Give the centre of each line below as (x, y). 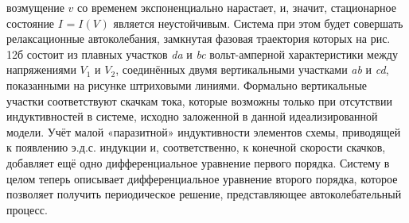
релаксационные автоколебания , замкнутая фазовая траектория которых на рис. (199, 38)
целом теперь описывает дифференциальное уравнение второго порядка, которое (202, 178)
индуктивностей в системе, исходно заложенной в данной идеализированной (192, 116)
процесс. (27, 209)
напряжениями (41, 69)
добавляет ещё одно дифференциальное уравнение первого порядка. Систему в (198, 162)
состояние (31, 23)
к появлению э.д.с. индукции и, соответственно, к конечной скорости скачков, (196, 147)
